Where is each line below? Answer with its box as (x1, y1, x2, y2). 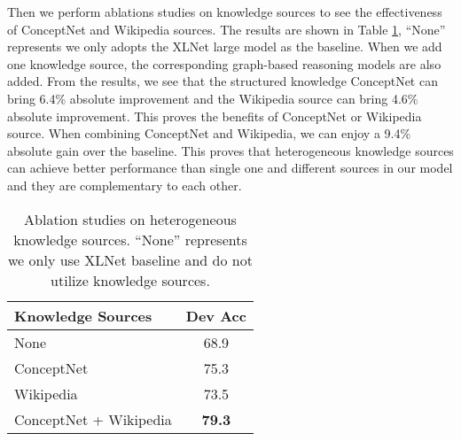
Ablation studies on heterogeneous (24, 208, 237, 229)
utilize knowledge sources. (51, 269, 210, 290)
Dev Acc (185, 305, 246, 326)
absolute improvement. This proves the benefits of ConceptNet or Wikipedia (7, 106, 422, 125)
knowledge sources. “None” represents (13, 228, 247, 250)
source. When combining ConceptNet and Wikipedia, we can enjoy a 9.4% (7, 124, 411, 143)
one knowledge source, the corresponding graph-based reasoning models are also (7, 54, 441, 73)
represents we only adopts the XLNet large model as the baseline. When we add (7, 37, 442, 56)
